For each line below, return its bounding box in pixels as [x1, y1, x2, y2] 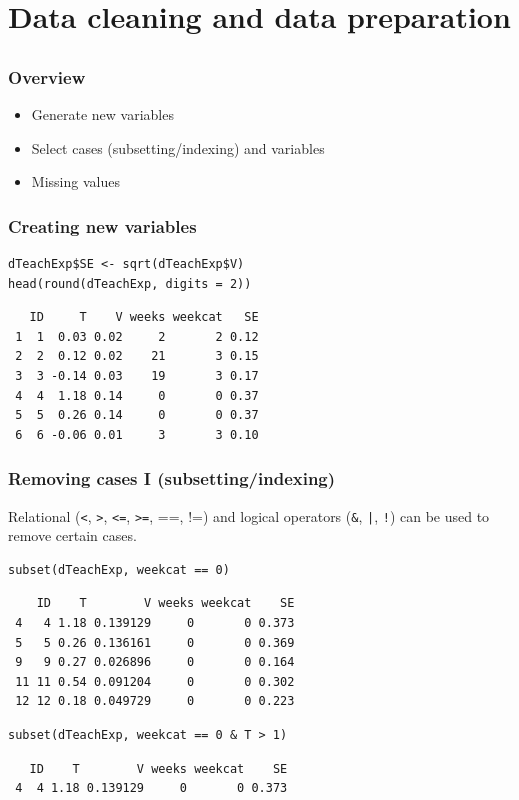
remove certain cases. [8, 525, 137, 546]
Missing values [31, 171, 120, 192]
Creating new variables [8, 213, 197, 238]
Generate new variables [31, 104, 174, 125]
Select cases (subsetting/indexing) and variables [31, 137, 325, 158]
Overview [8, 64, 86, 89]
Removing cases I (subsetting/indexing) [8, 466, 336, 491]
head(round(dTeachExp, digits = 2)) [8, 276, 252, 291]
